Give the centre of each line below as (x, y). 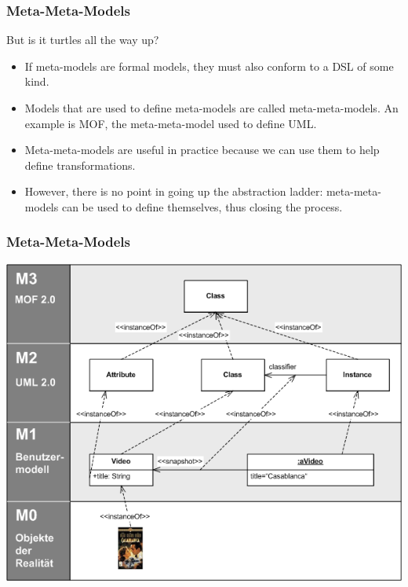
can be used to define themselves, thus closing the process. (202, 206)
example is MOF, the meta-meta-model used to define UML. (171, 123)
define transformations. (80, 165)
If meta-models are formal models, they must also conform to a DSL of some (209, 66)
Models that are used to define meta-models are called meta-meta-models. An (211, 108)
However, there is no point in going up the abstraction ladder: (174, 191)
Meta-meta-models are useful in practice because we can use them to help (202, 150)
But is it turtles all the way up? (83, 40)
